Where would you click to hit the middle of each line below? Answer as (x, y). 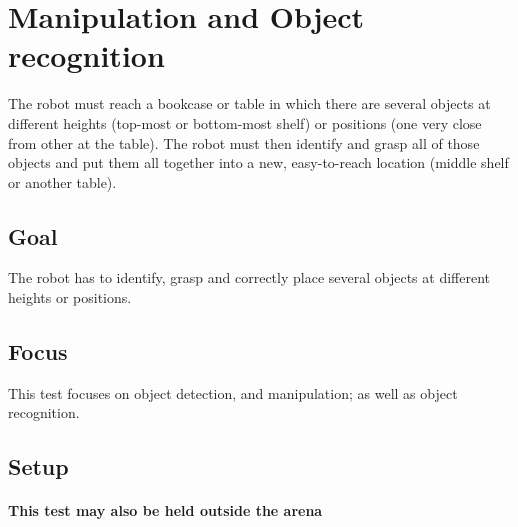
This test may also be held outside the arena (165, 510)
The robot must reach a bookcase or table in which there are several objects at (249, 103)
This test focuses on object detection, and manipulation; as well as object (233, 392)
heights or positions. (70, 297)
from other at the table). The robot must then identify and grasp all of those (244, 142)
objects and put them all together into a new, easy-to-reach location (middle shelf (258, 162)
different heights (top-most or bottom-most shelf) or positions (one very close (245, 122)
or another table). (62, 181)
